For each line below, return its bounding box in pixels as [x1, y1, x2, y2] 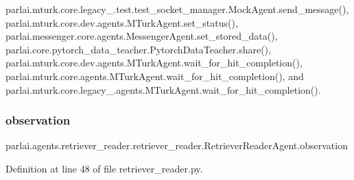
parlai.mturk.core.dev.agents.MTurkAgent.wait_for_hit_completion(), [5, 55, 303, 70]
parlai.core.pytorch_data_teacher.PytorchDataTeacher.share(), [5, 42, 271, 56]
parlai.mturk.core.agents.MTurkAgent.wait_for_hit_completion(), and [5, 68, 304, 83]
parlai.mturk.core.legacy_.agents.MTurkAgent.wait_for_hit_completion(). [5, 82, 321, 97]
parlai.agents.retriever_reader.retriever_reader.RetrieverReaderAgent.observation [5, 138, 348, 153]
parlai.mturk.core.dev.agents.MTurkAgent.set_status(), [5, 15, 238, 29]
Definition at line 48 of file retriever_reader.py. [5, 161, 203, 175]
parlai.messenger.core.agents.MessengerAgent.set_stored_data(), [5, 29, 278, 43]
